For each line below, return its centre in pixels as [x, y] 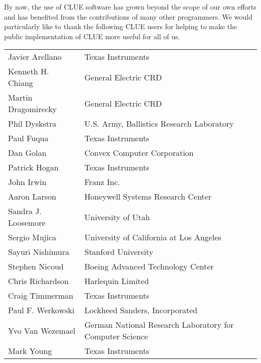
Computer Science [116, 336]
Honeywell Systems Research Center [148, 197]
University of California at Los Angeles [153, 237]
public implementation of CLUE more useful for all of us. [92, 36]
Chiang [21, 83]
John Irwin [27, 182]
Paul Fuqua [28, 138]
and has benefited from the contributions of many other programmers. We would [128, 16]
